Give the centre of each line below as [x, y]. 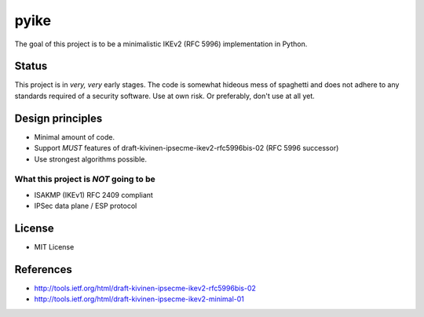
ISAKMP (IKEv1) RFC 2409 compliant [93, 195]
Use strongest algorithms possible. [91, 159]
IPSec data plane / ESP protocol [86, 206]
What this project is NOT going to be [85, 179]
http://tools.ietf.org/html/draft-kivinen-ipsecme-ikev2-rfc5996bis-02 [145, 288]
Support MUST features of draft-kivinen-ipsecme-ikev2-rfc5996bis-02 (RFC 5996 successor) [186, 148]
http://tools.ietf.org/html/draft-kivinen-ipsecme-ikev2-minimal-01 [139, 299]
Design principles [58, 118]
